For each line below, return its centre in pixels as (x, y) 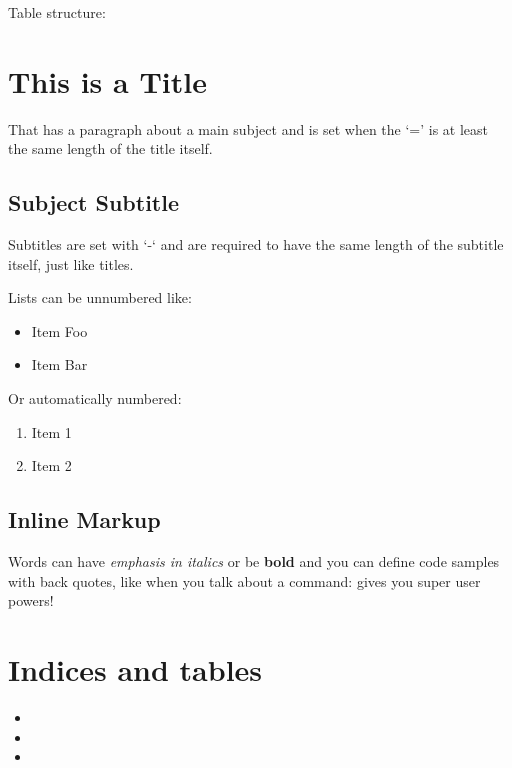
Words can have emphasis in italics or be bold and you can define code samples (254, 561)
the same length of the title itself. (110, 148)
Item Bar (59, 364)
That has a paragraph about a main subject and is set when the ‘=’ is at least (248, 128)
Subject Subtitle (94, 202)
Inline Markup (84, 519)
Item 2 (51, 465)
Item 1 (51, 431)
